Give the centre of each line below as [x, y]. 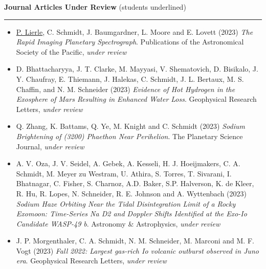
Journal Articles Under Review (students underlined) [95, 7]
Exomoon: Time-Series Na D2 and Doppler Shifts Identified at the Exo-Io [131, 214]
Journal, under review [50, 146]
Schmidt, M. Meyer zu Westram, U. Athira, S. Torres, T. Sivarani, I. [124, 173]
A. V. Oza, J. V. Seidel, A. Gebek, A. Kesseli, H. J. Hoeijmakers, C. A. [128, 163]
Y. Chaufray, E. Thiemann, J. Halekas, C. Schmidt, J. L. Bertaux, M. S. [130, 79]
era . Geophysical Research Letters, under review [91, 261]
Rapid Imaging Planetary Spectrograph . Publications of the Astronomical [130, 42]
